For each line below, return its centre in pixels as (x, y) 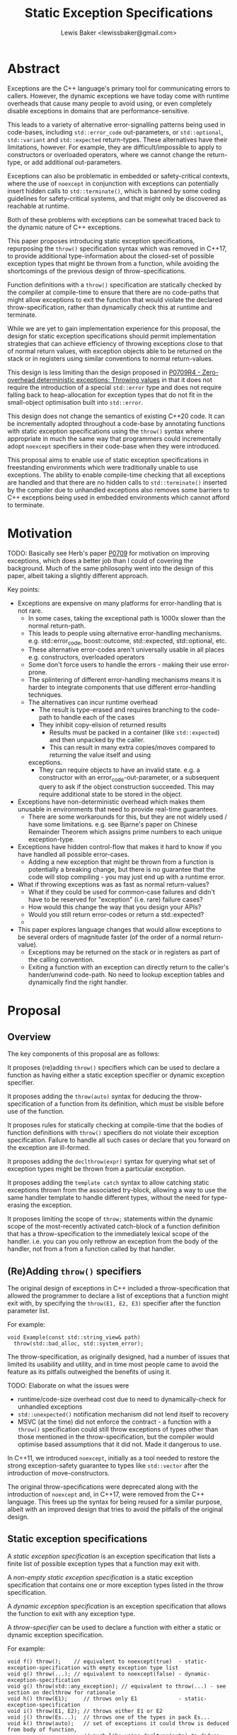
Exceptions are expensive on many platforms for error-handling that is (120, 603)
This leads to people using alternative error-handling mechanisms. (125, 633)
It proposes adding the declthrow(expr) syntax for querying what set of (111, 1161)
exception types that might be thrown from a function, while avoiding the (113, 263)
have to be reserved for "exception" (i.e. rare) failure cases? (115, 899)
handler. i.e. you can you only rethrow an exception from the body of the (112, 1241)
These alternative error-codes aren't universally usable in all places (126, 650)
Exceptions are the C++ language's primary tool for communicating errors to (119, 88)
